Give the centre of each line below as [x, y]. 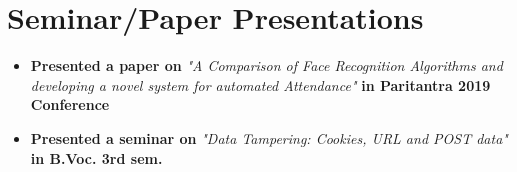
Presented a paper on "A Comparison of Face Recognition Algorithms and [266, 65]
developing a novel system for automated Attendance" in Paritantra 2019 [260, 84]
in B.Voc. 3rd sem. [96, 157]
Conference [70, 104]
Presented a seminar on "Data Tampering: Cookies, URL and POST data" [269, 137]
